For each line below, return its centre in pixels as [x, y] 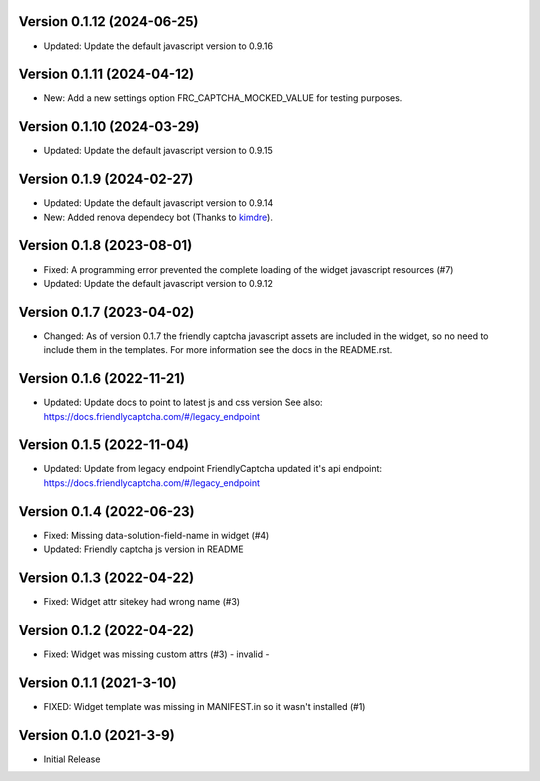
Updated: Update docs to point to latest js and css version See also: [183, 402]
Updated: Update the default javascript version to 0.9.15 [158, 151]
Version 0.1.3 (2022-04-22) [106, 577]
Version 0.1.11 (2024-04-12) [106, 74]
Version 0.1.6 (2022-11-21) [101, 378]
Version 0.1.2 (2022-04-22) [106, 630]
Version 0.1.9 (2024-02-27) [106, 179]
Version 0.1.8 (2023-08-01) [105, 245]
